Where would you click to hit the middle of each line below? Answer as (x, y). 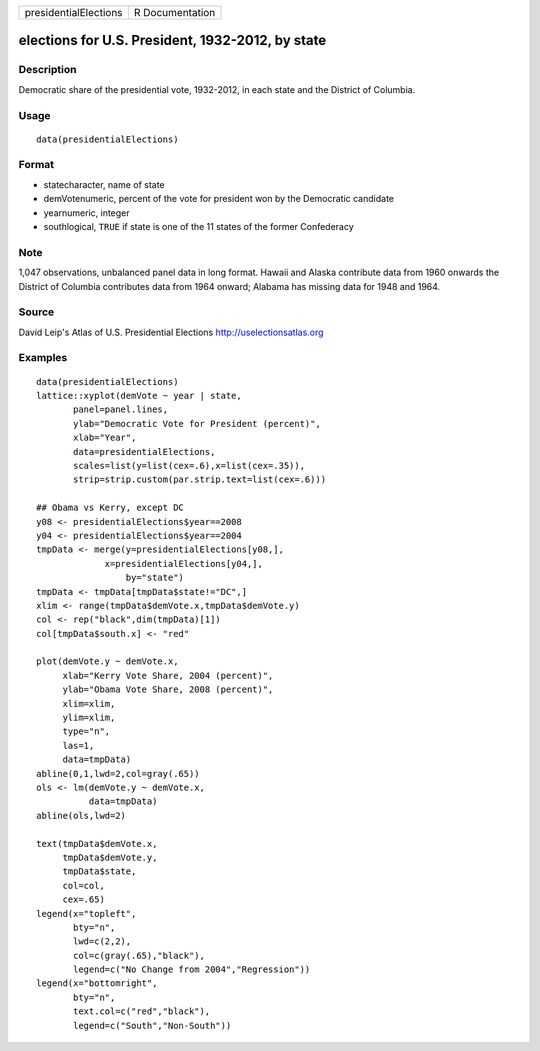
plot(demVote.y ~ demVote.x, (107, 661)
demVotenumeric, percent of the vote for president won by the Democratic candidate (219, 199)
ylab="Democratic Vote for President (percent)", (197, 423)
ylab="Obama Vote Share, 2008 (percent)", (168, 689)
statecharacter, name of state (104, 184)
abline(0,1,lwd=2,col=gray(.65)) (118, 773)
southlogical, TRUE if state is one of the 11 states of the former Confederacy (198, 227)
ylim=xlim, (89, 718)
